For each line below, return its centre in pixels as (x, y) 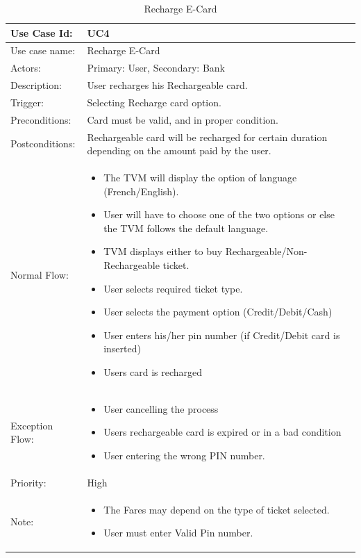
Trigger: (27, 102)
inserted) (122, 348)
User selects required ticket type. (173, 288)
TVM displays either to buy (163, 251)
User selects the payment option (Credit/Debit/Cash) (218, 312)
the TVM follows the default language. (186, 228)
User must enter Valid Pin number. (178, 533)
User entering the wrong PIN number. (184, 456)
